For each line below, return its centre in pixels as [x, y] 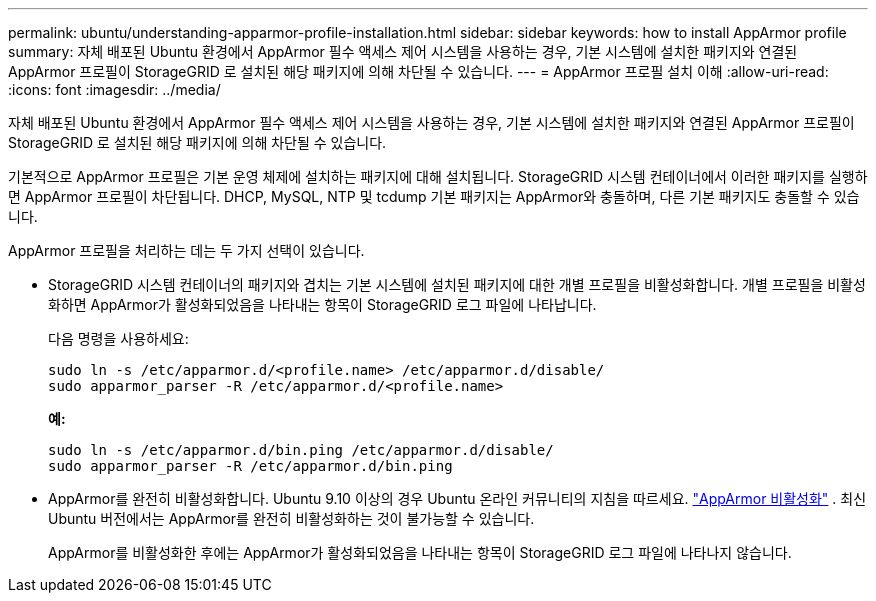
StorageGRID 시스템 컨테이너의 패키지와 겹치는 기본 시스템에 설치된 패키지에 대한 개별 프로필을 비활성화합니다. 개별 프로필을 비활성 [457, 284]
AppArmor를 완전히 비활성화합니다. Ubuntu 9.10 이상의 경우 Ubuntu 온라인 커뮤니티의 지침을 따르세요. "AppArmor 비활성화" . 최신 [457, 498]
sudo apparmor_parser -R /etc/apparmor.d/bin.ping [250, 466]
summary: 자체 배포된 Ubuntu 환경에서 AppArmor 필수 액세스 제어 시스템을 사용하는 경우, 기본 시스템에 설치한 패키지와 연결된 [403, 51]
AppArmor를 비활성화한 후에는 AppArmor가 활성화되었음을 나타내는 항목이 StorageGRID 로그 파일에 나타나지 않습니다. [420, 552]
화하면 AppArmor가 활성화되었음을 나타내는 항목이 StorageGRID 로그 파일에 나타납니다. [322, 304]
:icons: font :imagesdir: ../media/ [114, 89]
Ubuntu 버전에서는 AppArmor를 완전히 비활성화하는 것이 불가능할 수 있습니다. [291, 518]
